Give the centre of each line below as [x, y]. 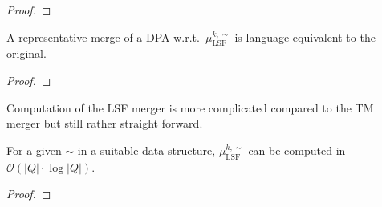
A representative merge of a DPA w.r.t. [103, 37]
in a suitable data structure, [146, 150]
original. [26, 53]
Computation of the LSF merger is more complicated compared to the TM [190, 107]
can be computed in [297, 150]
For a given [34, 150]
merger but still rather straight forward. [105, 123]
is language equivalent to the [305, 37]
